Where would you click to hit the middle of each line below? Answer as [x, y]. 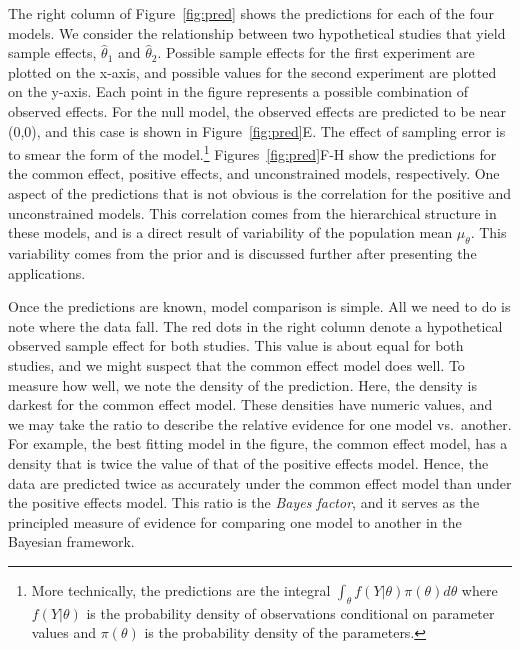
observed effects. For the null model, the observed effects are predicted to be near [257, 110]
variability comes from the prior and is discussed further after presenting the [242, 252]
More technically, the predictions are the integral [181, 589]
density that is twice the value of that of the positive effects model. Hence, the [248, 462]
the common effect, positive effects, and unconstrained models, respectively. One [254, 173]
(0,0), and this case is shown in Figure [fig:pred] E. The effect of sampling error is [257, 130]
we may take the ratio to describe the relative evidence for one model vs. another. [260, 423]
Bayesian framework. [71, 541]
